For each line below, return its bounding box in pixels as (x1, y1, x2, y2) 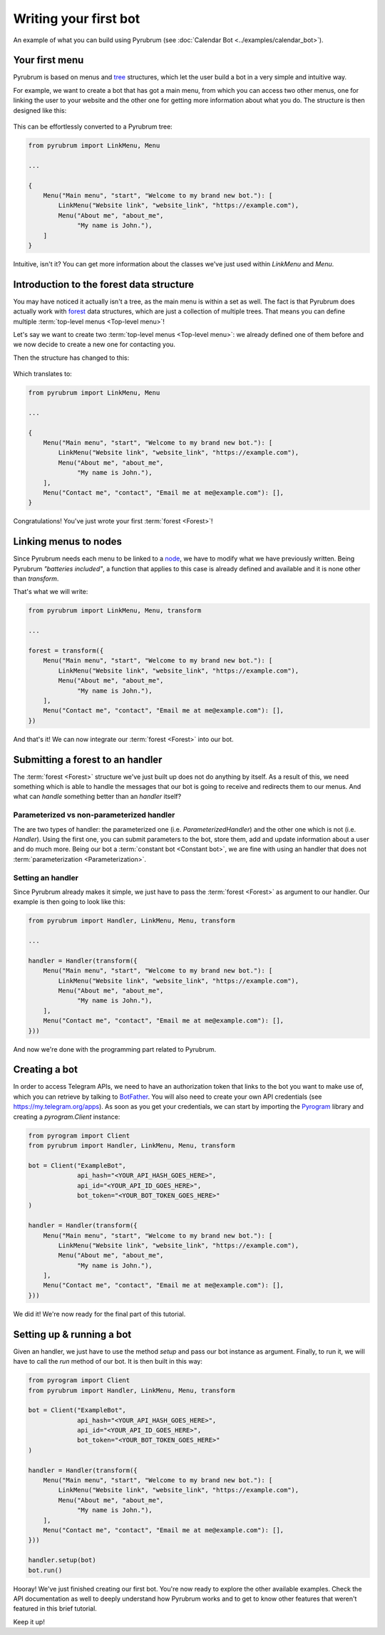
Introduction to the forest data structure (13, 278, 195, 291)
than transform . (13, 575, 59, 583)
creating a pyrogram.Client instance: (13, 1112, 120, 1121)
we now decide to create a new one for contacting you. (13, 340, 176, 349)
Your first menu (13, 54, 84, 66)
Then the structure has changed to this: (13, 353, 130, 362)
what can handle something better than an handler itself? (13, 793, 182, 801)
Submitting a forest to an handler (13, 753, 163, 765)
